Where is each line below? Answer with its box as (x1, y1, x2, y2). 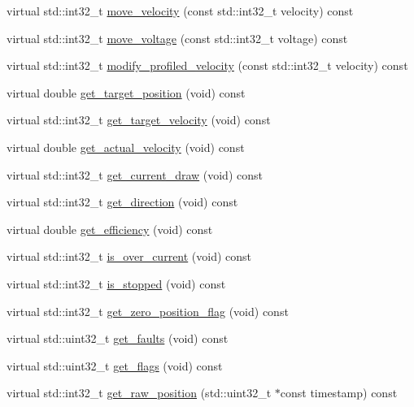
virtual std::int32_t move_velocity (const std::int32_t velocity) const (7, 2, 354, 19)
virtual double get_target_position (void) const (7, 84, 246, 101)
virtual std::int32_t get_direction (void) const (7, 193, 238, 210)
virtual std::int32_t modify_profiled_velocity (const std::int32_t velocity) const (7, 57, 408, 74)
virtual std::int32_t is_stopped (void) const (7, 275, 226, 292)
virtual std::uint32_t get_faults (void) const (7, 330, 229, 347)
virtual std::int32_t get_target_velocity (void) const (7, 111, 271, 128)
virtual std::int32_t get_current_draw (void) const (7, 166, 263, 183)
